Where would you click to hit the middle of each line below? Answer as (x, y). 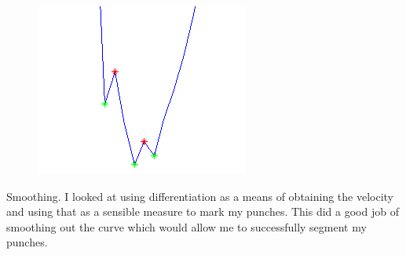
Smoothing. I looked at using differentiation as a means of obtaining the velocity (200, 196)
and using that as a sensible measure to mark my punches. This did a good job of (203, 211)
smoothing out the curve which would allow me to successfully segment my (187, 226)
